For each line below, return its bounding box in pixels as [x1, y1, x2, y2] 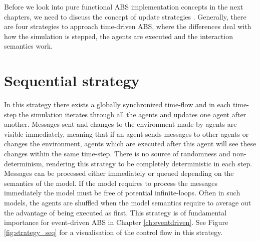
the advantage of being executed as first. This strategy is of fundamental [4, 207, 227, 217]
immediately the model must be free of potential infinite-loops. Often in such [4, 187, 240, 198]
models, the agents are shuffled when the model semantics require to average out [4, 197, 251, 208]
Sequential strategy [4, 70, 140, 91]
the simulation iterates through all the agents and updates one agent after [19, 109, 246, 119]
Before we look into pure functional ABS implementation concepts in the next [4, 2, 243, 12]
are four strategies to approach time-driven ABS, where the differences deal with [4, 21, 251, 32]
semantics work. [4, 41, 53, 51]
